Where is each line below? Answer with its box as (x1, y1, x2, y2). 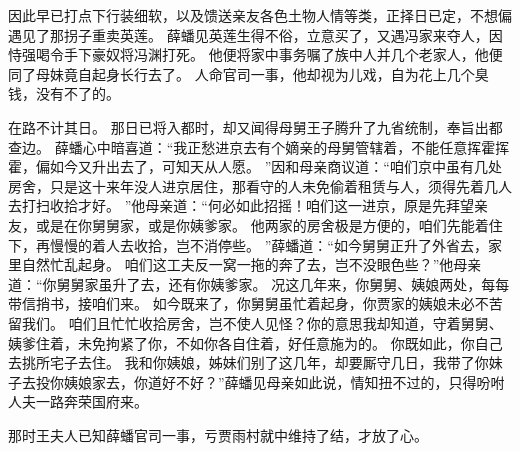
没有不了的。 (35, 83, 120, 104)
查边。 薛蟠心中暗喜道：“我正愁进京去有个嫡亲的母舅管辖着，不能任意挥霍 (8, 136, 496, 157)
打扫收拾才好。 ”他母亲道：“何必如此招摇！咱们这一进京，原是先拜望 (21, 195, 474, 216)
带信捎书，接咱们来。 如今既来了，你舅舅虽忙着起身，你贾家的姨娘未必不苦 (8, 293, 503, 314)
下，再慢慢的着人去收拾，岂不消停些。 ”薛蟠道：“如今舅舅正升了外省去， (8, 234, 488, 255)
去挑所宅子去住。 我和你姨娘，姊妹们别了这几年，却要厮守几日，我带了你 (8, 352, 489, 373)
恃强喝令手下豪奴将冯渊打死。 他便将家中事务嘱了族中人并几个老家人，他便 (8, 44, 503, 65)
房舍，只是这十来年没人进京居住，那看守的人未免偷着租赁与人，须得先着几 (8, 175, 498, 196)
